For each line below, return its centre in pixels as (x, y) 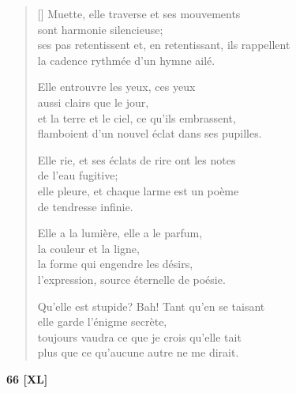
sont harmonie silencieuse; (100, 29)
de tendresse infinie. (85, 206)
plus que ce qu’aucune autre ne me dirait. (138, 352)
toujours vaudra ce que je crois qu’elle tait (139, 336)
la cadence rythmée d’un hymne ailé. (126, 60)
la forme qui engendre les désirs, (115, 264)
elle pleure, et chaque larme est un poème (138, 190)
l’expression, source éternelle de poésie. (131, 279)
